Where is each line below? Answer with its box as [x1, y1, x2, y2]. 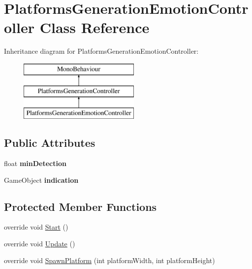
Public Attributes [4, 135, 95, 150]
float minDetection [4, 158, 66, 168]
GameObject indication [4, 174, 79, 185]
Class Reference [39, 17, 150, 37]
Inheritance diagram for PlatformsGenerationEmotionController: [4, 46, 199, 56]
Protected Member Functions [4, 199, 157, 214]
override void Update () [4, 238, 75, 249]
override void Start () [4, 222, 68, 232]
